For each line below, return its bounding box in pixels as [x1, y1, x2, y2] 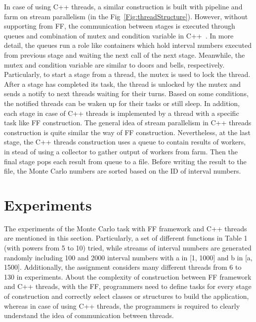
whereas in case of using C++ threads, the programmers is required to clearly [4, 300, 240, 311]
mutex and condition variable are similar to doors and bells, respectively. [4, 59, 225, 70]
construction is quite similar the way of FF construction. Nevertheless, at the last [4, 127, 251, 137]
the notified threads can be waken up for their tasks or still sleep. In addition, [4, 98, 240, 108]
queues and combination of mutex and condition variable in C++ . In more [4, 30, 234, 40]
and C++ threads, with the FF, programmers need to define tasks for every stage [4, 281, 252, 291]
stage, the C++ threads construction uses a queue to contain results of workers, [4, 137, 246, 147]
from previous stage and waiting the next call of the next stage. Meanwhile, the [4, 49, 245, 60]
